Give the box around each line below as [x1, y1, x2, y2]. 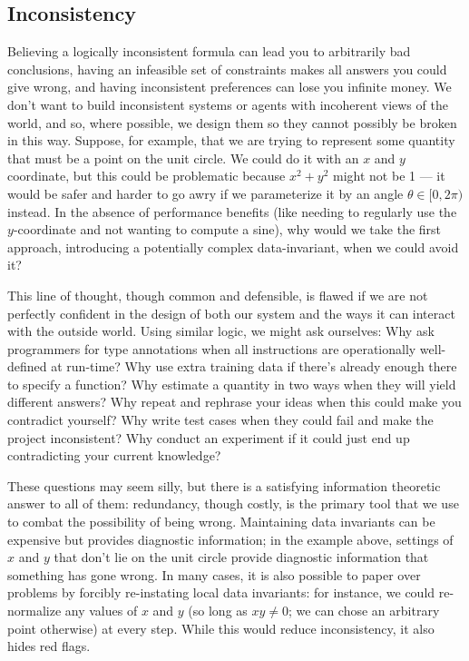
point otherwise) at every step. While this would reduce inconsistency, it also [7, 618, 435, 637]
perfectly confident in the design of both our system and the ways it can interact [7, 303, 455, 322]
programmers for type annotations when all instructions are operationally [7, 339, 416, 358]
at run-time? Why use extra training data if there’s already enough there [51, 357, 457, 376]
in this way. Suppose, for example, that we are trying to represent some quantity [7, 131, 455, 150]
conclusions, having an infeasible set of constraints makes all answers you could [7, 59, 447, 78]
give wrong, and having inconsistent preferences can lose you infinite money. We [7, 77, 452, 96]
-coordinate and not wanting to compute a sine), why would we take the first [13, 220, 442, 239]
